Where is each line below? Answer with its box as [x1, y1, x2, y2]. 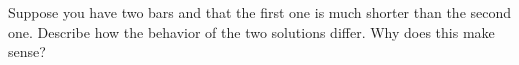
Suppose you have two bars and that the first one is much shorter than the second [8, 2, 512, 22]
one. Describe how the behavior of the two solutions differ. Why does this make [8, 21, 495, 42]
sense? [8, 41, 46, 62]
